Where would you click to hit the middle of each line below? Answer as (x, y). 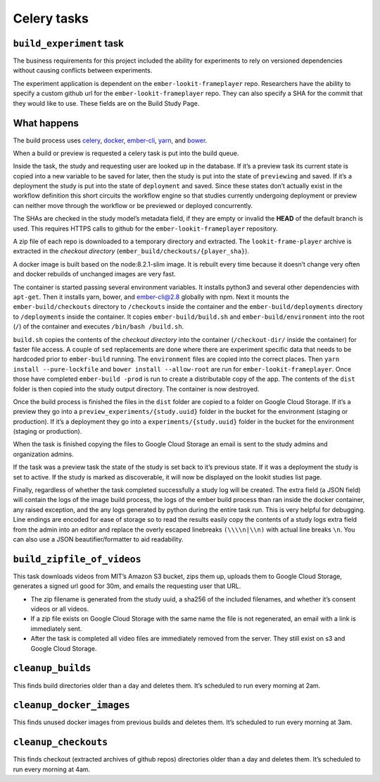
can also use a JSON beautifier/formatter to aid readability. (98, 539)
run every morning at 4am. (52, 769)
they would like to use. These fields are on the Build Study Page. (106, 103)
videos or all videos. (60, 609)
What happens (46, 123)
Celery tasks (51, 18)
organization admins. (43, 454)
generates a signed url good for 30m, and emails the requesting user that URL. (127, 586)
